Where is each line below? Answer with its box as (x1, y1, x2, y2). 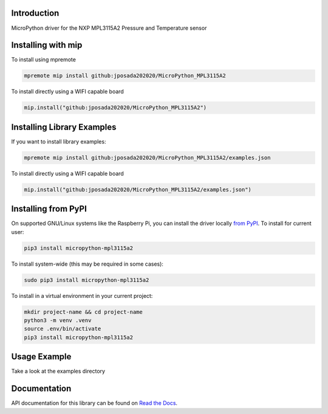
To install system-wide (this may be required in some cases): (11, 260, 164, 267)
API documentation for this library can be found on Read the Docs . (11, 399, 178, 407)
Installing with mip (11, 40, 83, 50)
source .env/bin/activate (24, 325, 101, 333)
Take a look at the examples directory (11, 368, 106, 375)
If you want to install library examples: (11, 137, 106, 145)
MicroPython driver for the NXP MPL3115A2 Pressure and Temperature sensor (11, 24, 207, 32)
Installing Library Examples (11, 122, 117, 132)
